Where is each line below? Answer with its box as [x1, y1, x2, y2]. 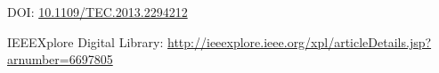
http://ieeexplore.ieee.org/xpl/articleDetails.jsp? [167, 32, 432, 51]
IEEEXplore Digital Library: [7, 32, 164, 51]
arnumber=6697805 [7, 50, 113, 69]
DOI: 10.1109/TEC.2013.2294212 [7, 3, 188, 20]
